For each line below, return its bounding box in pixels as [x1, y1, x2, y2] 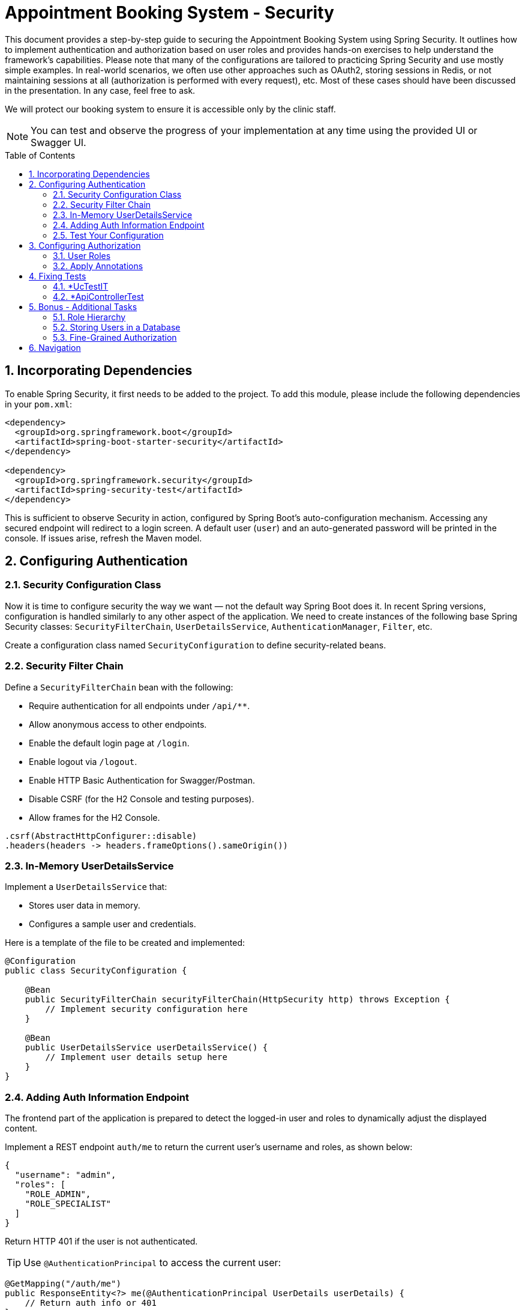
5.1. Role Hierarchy [53, 311, 126, 322]
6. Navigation [29, 342, 81, 353]
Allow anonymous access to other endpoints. [29, 719, 207, 730]
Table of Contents [5, 150, 76, 160]
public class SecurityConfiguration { [5, 966, 187, 976]
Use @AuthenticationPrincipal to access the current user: [23, 1257, 281, 1269]
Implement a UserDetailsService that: [5, 882, 167, 892]
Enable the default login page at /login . [29, 737, 190, 748]
